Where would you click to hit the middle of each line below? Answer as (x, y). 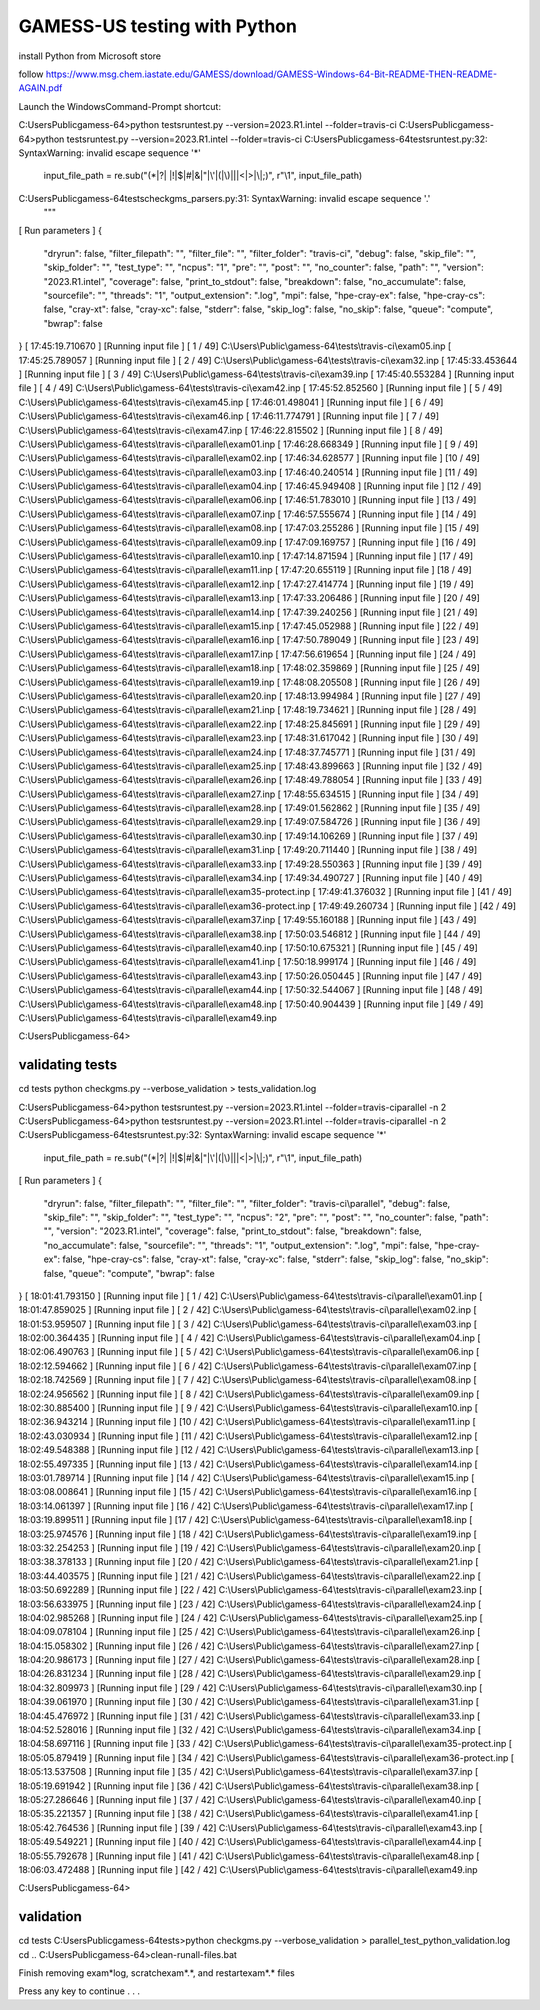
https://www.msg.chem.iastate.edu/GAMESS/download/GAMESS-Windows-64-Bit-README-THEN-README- (271, 74)
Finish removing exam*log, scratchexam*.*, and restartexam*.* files (156, 1973)
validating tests (68, 1065)
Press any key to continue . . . (79, 1991)
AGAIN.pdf (40, 88)
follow (31, 74)
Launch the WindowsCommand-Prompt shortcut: (120, 106)
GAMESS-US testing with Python (157, 26)
